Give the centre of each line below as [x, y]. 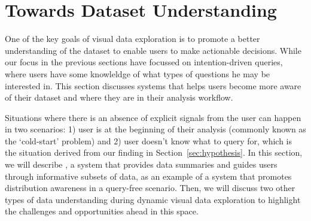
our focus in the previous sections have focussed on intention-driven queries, [144, 62]
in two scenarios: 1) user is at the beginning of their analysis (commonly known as [155, 129]
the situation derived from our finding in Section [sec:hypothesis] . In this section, [154, 152]
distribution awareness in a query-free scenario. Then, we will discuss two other [150, 188]
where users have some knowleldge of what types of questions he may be [138, 73]
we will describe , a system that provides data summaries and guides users [141, 164]
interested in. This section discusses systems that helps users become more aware [153, 85]
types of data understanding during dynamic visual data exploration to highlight [153, 199]
